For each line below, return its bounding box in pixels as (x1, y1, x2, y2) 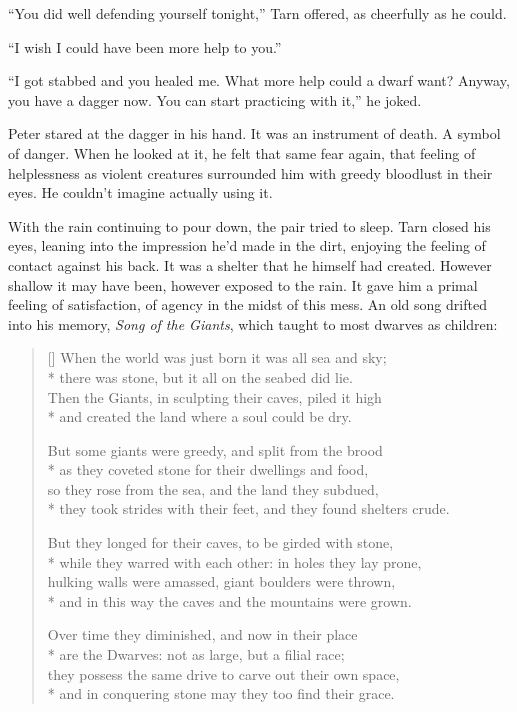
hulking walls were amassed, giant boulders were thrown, (47, 571, 396, 592)
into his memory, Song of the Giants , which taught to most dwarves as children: (8, 313, 498, 334)
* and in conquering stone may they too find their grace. (47, 683, 395, 704)
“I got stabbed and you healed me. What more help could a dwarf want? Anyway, (8, 70, 510, 91)
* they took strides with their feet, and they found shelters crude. (47, 498, 450, 519)
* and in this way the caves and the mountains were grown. (47, 590, 412, 611)
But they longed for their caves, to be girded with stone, (47, 532, 394, 553)
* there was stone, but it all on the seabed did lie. (47, 366, 353, 387)
